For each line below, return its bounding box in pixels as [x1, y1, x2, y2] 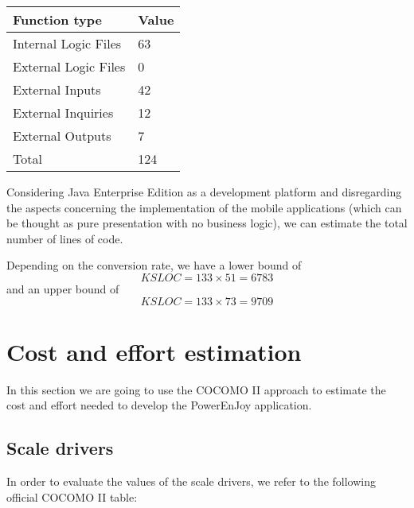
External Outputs [13, 126, 111, 145]
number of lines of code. [6, 230, 123, 246]
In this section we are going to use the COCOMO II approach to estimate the [6, 381, 386, 397]
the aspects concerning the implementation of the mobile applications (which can [6, 199, 402, 215]
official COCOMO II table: [6, 488, 138, 505]
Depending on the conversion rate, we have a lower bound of [6, 257, 302, 273]
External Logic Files [13, 57, 126, 76]
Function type [13, 10, 103, 29]
